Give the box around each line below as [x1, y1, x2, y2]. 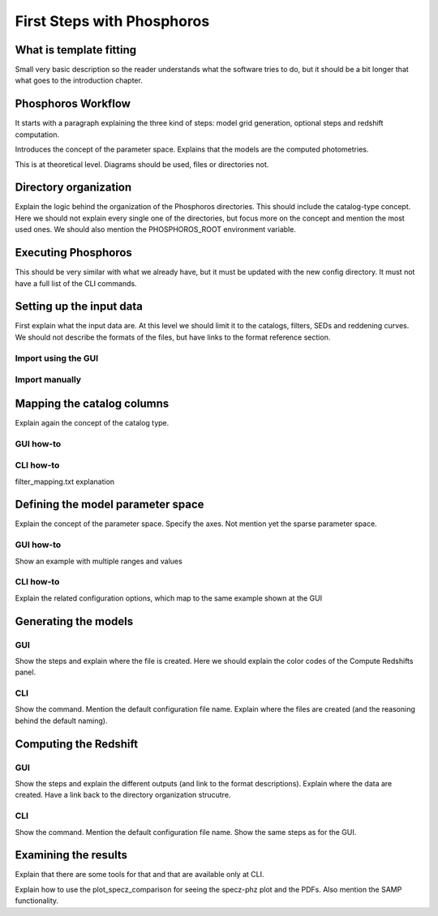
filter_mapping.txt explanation [15, 477, 115, 486]
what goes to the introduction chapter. [15, 75, 144, 85]
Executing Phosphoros [15, 246, 133, 259]
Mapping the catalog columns [15, 396, 170, 410]
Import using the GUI [15, 353, 99, 364]
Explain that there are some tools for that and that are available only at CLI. [15, 870, 264, 880]
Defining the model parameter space [15, 498, 204, 512]
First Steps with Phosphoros [15, 12, 210, 30]
